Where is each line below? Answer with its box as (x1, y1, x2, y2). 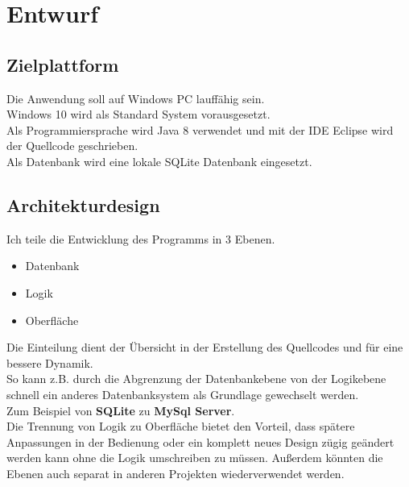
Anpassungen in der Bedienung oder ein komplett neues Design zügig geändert (6, 433, 395, 450)
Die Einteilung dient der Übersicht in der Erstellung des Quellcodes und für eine (6, 339, 403, 356)
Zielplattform (6, 52, 119, 77)
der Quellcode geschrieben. (6, 137, 138, 154)
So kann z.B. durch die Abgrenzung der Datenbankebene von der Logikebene (6, 370, 386, 387)
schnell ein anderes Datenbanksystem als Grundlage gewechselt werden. (6, 385, 359, 402)
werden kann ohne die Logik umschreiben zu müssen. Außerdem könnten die (6, 449, 383, 466)
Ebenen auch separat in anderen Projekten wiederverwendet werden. (6, 464, 345, 481)
